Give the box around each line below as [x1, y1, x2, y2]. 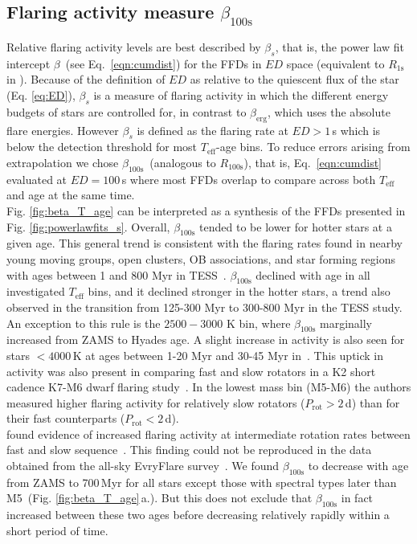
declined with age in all [256, 266, 370, 283]
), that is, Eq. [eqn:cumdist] [243, 153, 382, 170]
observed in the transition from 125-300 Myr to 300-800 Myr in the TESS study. [6, 298, 403, 315]
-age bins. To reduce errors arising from [216, 138, 411, 155]
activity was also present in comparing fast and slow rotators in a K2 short [6, 362, 376, 379]
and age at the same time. [6, 186, 135, 203]
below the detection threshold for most [6, 138, 198, 155]
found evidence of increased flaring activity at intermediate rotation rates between [6, 425, 411, 442]
